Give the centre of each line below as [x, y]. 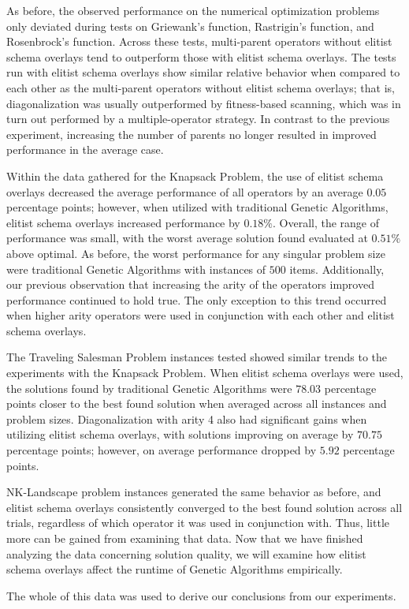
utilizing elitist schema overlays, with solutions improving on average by [180, 434]
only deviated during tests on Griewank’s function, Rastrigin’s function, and [190, 26]
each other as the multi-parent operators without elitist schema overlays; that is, [201, 87]
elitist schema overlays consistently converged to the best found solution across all [204, 507]
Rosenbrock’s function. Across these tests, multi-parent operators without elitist [199, 41]
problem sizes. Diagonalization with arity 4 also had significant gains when [187, 418]
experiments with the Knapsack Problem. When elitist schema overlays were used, [205, 373]
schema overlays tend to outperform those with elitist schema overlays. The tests [201, 56]
